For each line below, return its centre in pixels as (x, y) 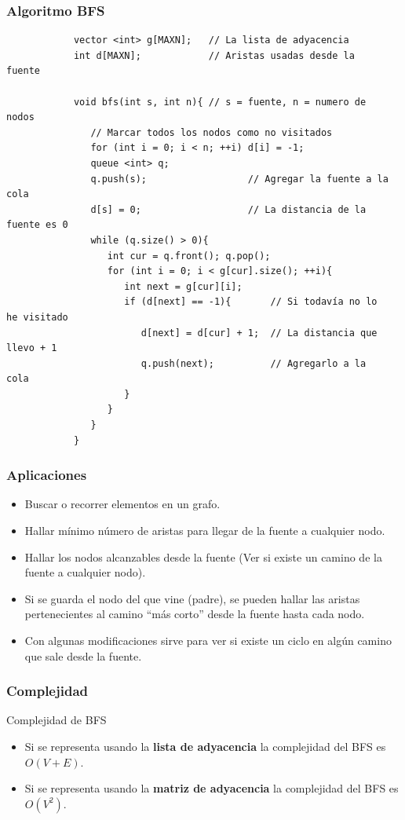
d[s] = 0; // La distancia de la (228, 209)
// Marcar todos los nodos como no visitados (212, 132)
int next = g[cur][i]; (183, 286)
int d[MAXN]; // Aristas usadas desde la (214, 55)
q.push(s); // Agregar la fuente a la (239, 179)
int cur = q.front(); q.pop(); (189, 256)
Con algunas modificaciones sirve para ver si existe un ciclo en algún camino (208, 641)
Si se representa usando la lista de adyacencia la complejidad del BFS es (205, 747)
